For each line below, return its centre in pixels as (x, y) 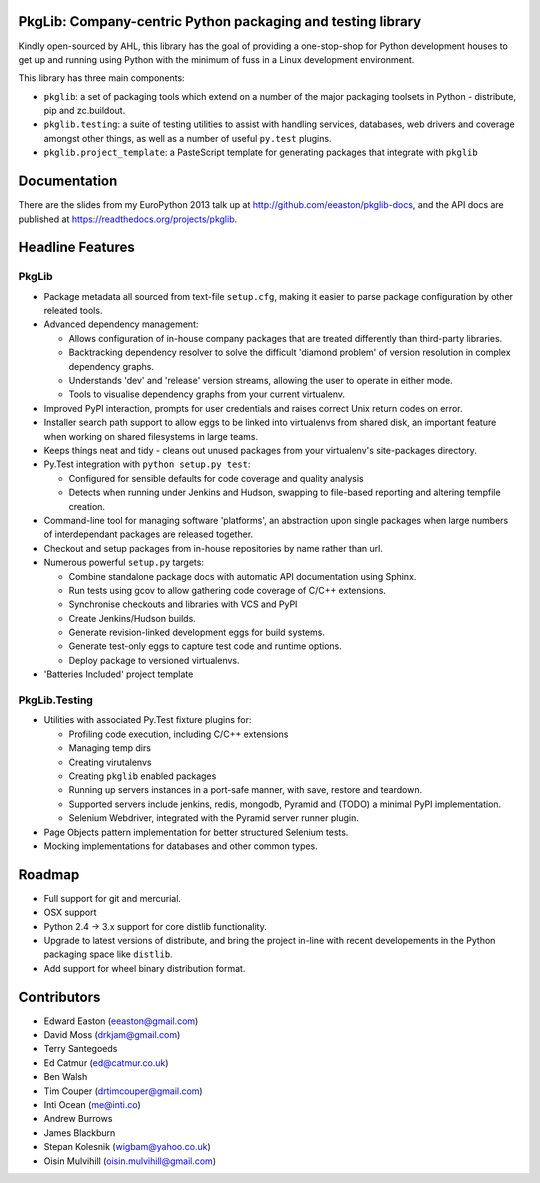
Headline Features (76, 247)
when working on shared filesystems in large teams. (151, 436)
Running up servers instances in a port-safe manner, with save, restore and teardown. (245, 790)
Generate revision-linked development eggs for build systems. (196, 632)
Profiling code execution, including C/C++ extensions (178, 734)
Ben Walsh (65, 1077)
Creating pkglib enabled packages (142, 776)
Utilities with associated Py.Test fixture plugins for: (147, 720)
